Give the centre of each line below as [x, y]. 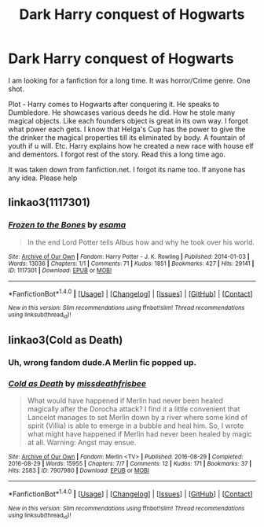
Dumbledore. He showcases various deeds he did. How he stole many [122, 112]
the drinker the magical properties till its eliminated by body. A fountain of [127, 137]
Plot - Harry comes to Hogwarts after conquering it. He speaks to [114, 104]
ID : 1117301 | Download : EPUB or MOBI [60, 270]
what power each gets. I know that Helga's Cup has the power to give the [127, 129]
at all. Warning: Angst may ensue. [82, 443]
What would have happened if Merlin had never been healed [125, 401]
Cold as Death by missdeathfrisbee [77, 383]
